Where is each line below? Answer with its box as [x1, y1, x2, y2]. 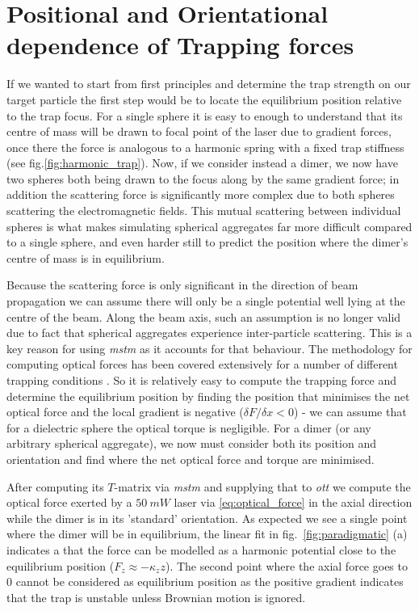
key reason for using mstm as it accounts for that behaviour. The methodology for [6, 339, 413, 356]
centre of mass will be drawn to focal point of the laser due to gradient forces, [6, 123, 392, 140]
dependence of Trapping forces [6, 28, 354, 61]
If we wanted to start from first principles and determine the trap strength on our [6, 75, 411, 92]
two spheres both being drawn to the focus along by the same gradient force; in [6, 170, 400, 187]
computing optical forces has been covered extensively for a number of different [6, 356, 398, 373]
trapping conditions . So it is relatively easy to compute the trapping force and [6, 372, 397, 388]
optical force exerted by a [6, 494, 132, 511]
